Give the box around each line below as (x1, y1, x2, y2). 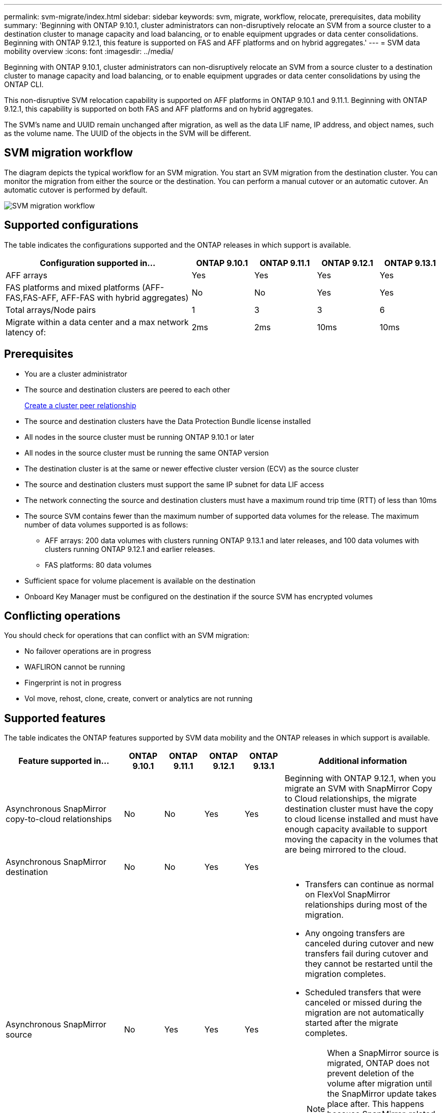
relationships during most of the (305, 899, 427, 910)
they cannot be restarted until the (305, 959, 433, 969)
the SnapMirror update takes (327, 1089, 437, 1099)
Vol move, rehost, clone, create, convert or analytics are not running (24, 694, 253, 703)
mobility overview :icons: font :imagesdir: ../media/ (4, 47, 174, 56)
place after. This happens (327, 1099, 424, 1109)
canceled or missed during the (305, 997, 422, 1008)
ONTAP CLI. (4, 80, 44, 89)
